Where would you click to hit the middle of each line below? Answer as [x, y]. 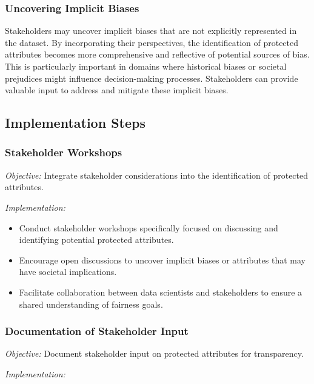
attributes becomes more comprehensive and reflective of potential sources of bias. [157, 54]
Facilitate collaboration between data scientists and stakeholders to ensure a [161, 292]
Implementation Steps [75, 123]
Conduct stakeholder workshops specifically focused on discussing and [149, 227]
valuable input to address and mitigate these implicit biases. [117, 90]
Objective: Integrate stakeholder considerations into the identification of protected [157, 175]
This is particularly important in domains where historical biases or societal [146, 66]
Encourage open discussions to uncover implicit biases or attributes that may [162, 260]
